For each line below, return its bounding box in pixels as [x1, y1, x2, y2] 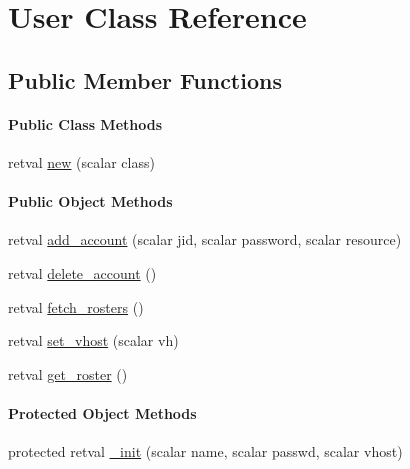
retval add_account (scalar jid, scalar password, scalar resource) [8, 229, 402, 250]
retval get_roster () [8, 363, 128, 384]
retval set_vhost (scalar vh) [8, 330, 179, 351]
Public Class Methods [8, 113, 163, 134]
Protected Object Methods [8, 402, 197, 423]
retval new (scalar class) [8, 151, 155, 172]
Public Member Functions [8, 64, 282, 95]
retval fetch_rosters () [8, 296, 144, 317]
